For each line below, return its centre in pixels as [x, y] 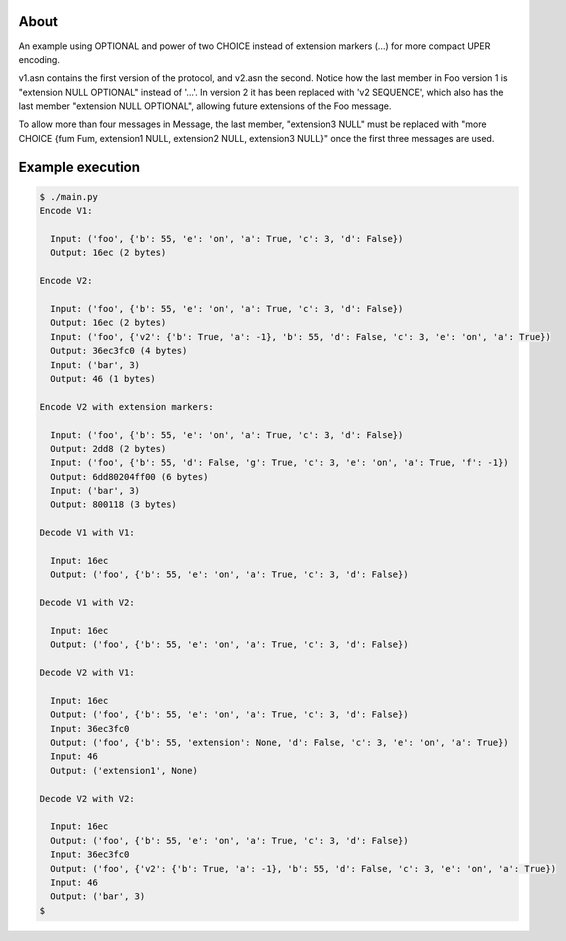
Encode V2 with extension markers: [126, 406]
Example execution [79, 166]
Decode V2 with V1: [87, 673]
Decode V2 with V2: [87, 798]
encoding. [39, 59]
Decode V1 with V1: [87, 533]
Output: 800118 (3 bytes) [113, 504]
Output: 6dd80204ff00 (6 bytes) [129, 476]
